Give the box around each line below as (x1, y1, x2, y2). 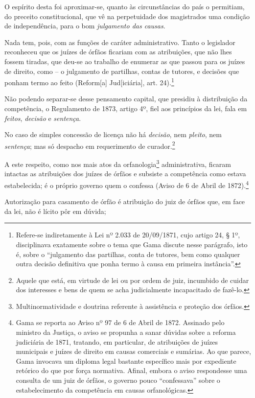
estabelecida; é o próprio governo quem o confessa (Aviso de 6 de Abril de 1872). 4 (4, 178, 249, 190)
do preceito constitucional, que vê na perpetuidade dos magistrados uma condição (4, 11, 250, 21)
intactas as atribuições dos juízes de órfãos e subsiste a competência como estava (4, 168, 246, 179)
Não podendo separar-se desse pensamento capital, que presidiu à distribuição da (4, 94, 248, 104)
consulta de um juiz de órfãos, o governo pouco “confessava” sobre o (16, 375, 220, 385)
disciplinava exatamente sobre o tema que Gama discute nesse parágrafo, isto (16, 239, 248, 249)
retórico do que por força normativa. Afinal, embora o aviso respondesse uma (16, 365, 247, 375)
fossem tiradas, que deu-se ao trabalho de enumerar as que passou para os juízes (4, 56, 245, 66)
